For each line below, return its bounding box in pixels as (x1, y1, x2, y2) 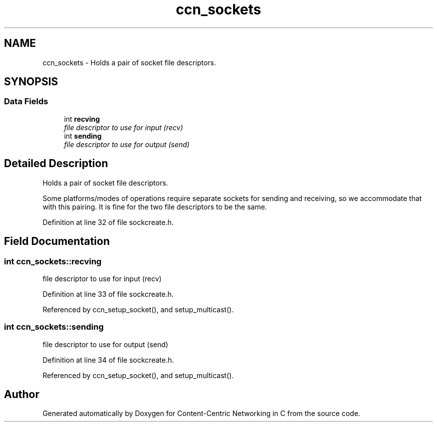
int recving (64, 114, 100, 123)
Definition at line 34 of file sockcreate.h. (42, 355, 174, 364)
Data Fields (4, 96, 48, 107)
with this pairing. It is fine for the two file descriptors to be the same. (42, 202, 267, 211)
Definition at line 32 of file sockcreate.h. (42, 217, 174, 226)
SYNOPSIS (4, 75, 58, 88)
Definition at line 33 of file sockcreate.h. (42, 289, 174, 298)
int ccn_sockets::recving (4, 256, 102, 266)
